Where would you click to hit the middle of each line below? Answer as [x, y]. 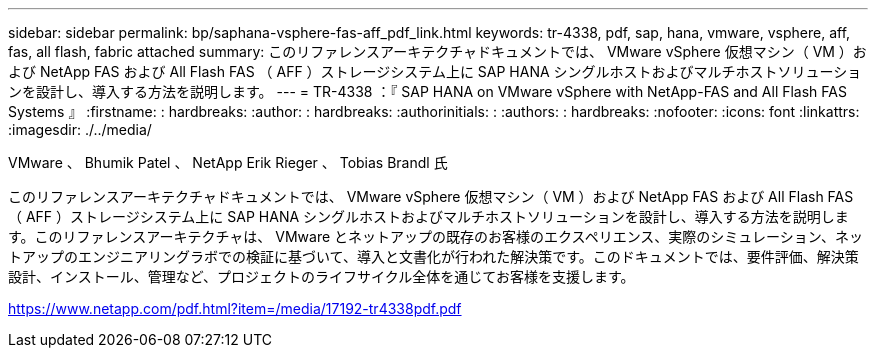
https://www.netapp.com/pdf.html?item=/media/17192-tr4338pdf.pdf [235, 308]
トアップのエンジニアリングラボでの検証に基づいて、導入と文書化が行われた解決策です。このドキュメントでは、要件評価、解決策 [433, 256]
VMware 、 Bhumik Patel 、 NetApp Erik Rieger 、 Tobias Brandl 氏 [228, 162]
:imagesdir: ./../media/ [80, 129]
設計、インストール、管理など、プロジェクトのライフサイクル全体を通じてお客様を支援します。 [321, 276]
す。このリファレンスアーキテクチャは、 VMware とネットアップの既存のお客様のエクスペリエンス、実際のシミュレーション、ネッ [435, 236]
